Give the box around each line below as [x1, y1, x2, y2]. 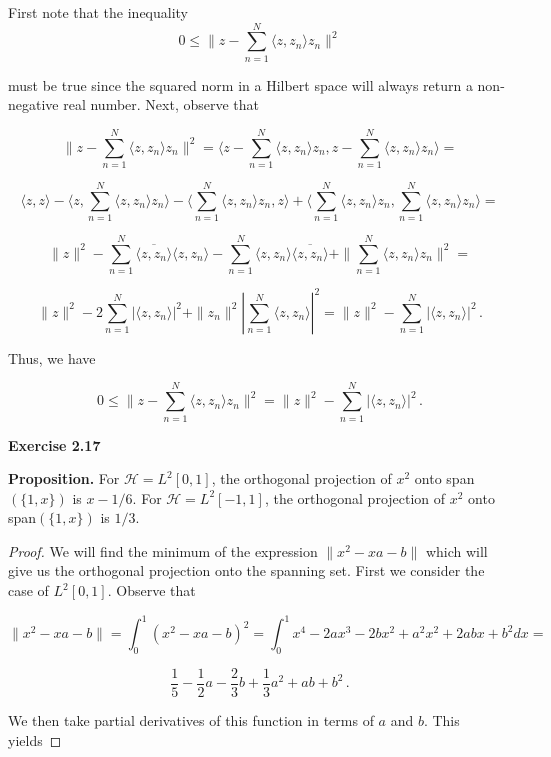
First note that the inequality [8, 2, 188, 22]
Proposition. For [8, 468, 120, 489]
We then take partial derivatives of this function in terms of [8, 710, 374, 731]
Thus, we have [8, 347, 96, 368]
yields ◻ [8, 729, 62, 750]
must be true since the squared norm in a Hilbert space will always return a [8, 74, 473, 95]
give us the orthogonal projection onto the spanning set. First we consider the [8, 560, 485, 581]
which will [425, 540, 488, 561]
